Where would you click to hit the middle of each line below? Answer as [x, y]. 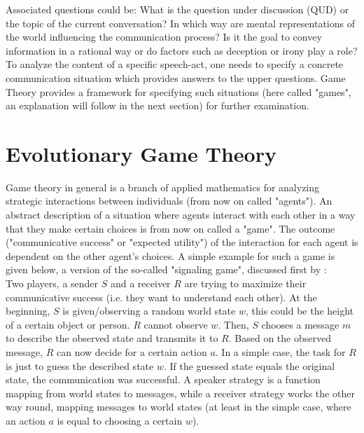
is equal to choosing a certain [120, 420]
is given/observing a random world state [149, 311]
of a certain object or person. [68, 324]
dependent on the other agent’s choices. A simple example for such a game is [170, 255]
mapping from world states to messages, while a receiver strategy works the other [180, 393]
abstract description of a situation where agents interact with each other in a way [181, 215]
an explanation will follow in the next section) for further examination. [157, 105]
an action [26, 420]
